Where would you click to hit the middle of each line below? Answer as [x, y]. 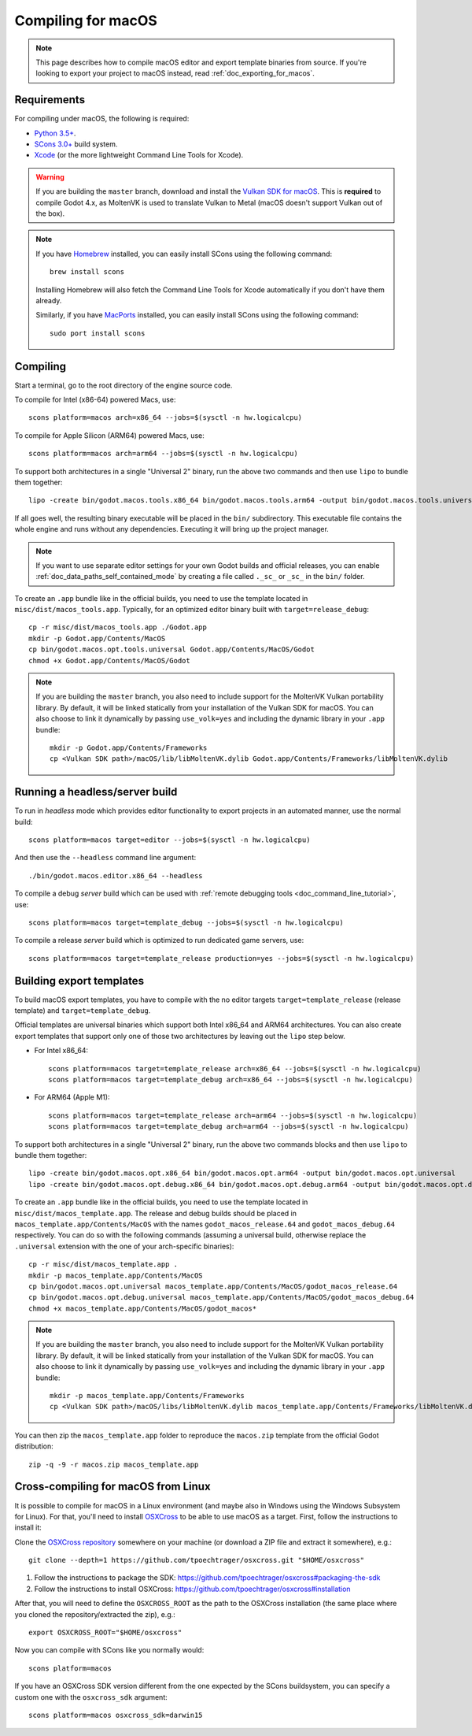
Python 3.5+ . [55, 133]
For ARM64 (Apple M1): [72, 1097]
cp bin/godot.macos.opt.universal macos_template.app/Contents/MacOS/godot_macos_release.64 [213, 1286]
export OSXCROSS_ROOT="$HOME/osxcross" [105, 1633]
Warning [50, 176]
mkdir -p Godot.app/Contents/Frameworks [129, 747]
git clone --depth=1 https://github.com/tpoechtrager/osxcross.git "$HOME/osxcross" [197, 1560]
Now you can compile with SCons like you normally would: [109, 1650]
